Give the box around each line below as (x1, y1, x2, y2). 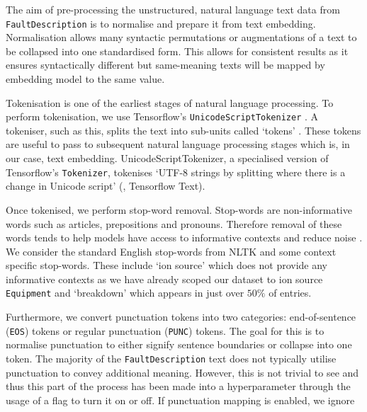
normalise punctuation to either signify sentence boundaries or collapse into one (6, 337, 352, 352)
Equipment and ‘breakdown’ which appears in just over (6, 285, 244, 300)
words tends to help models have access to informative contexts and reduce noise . (6, 230, 363, 245)
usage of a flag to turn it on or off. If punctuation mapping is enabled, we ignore (6, 392, 355, 407)
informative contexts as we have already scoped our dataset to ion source (6, 271, 323, 286)
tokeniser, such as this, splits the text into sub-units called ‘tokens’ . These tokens (6, 122, 361, 137)
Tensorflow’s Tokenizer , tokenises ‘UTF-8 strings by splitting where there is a (6, 164, 346, 179)
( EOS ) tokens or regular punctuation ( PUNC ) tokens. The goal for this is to (6, 323, 324, 338)
